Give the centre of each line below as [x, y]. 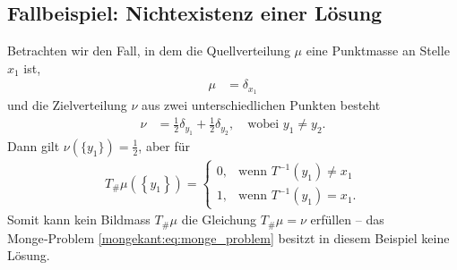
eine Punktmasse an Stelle [378, 51]
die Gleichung [219, 219]
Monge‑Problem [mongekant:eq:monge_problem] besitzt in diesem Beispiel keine [228, 237]
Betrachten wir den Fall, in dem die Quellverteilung [149, 51]
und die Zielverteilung [67, 105]
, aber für [164, 145]
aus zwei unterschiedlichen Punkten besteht [261, 105]
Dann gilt [34, 145]
